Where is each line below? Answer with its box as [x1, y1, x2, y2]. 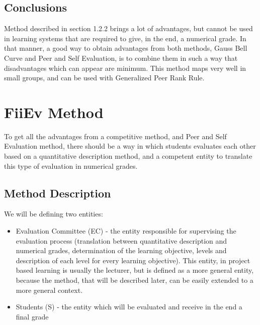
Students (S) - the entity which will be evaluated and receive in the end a [16, 301, 242, 312]
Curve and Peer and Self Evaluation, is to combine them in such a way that [4, 52, 238, 63]
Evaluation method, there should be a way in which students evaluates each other [4, 141, 256, 151]
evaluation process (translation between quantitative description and [16, 235, 227, 246]
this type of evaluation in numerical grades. [4, 160, 138, 171]
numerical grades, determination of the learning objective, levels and [16, 245, 227, 256]
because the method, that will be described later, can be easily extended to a [16, 275, 253, 285]
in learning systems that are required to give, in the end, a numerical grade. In [4, 33, 246, 43]
